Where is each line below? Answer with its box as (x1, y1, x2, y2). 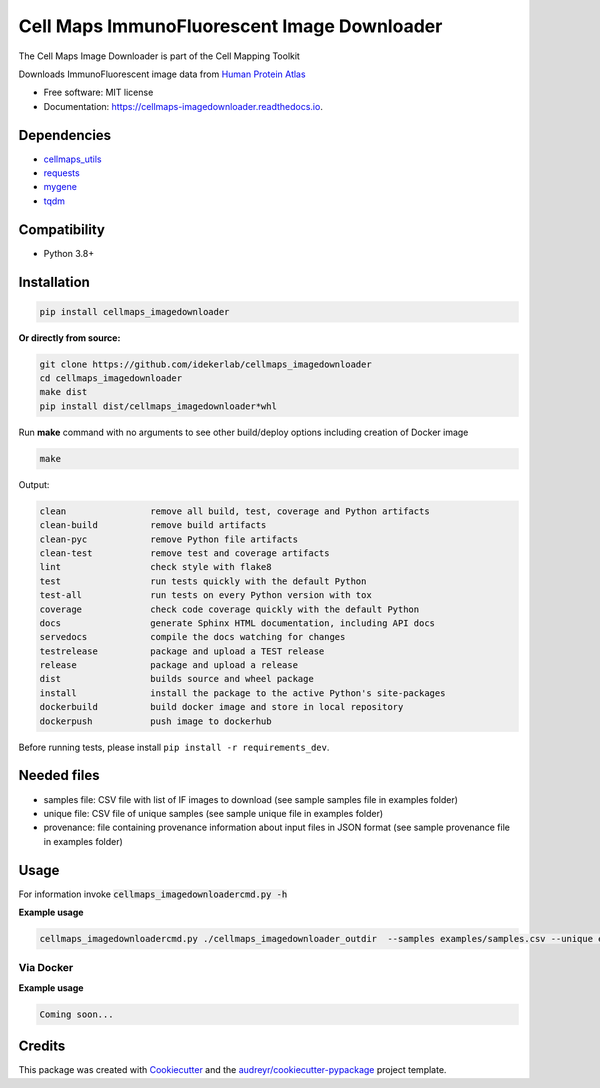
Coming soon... (39, 1008, 114, 1020)
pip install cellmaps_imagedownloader (39, 306, 230, 317)
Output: (18, 478, 50, 490)
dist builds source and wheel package (39, 673, 314, 685)
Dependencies (18, 126, 112, 144)
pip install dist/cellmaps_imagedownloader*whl (39, 400, 277, 412)
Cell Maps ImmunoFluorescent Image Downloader (18, 15, 443, 37)
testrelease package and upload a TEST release (39, 645, 325, 657)
